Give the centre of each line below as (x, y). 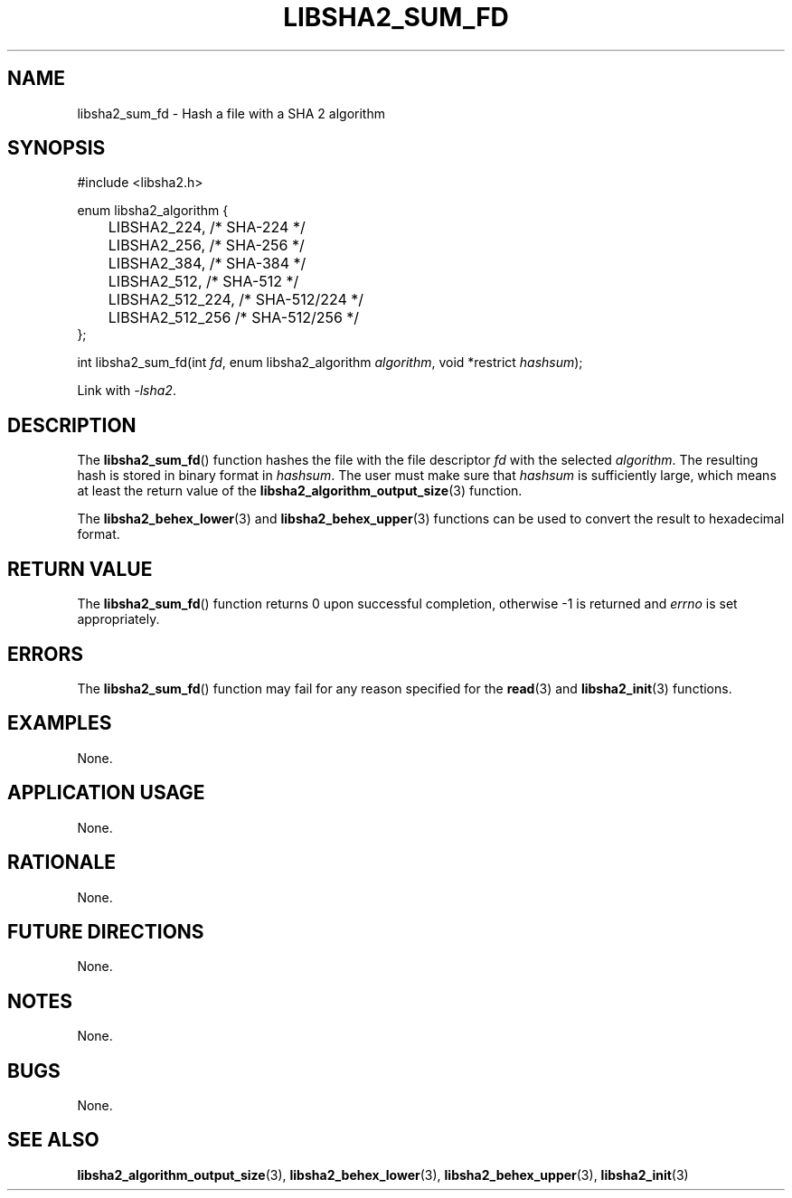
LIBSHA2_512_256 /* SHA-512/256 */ (234, 318)
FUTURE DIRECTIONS (106, 931)
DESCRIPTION (72, 425)
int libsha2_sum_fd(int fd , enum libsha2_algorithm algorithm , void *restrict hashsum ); (330, 363)
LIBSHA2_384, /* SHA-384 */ (207, 264)
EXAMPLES (60, 723)
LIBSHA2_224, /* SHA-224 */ (207, 227)
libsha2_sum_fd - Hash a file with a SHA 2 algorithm (231, 113)
